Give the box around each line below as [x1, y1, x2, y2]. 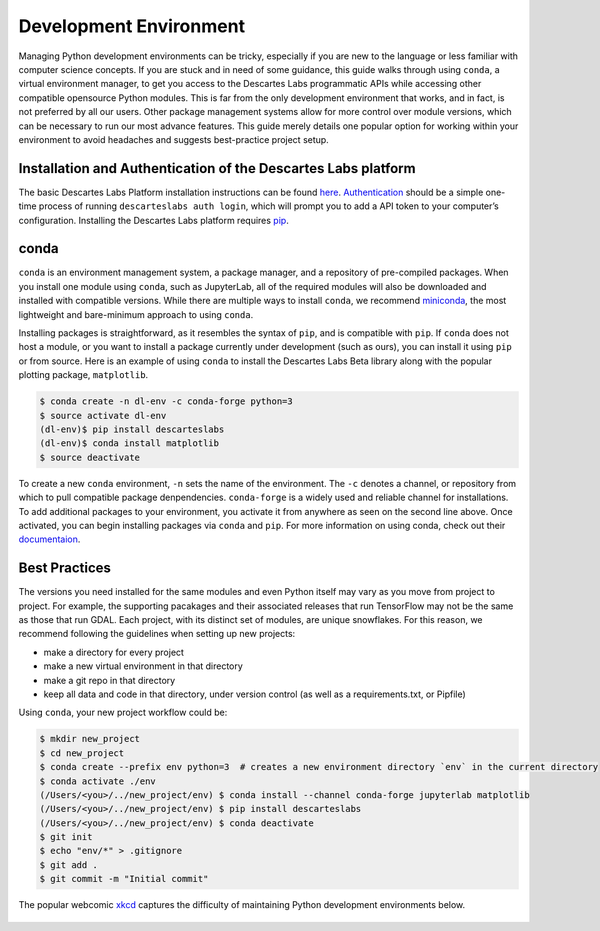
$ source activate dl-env [39, 410, 167, 421]
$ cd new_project [39, 747, 125, 759]
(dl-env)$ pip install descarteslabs [39, 423, 225, 435]
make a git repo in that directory [43, 674, 176, 686]
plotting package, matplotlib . [18, 369, 149, 381]
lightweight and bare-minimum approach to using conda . [18, 308, 254, 320]
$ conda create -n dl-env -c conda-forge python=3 [39, 396, 294, 407]
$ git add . [39, 859, 99, 870]
